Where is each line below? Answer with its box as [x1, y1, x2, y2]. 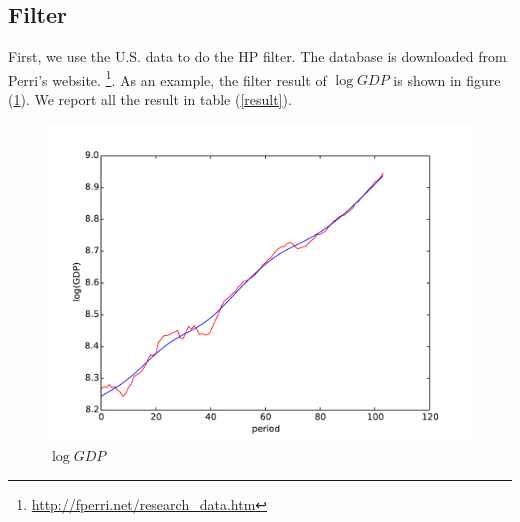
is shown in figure [393, 69, 501, 90]
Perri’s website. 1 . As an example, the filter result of [8, 66, 327, 90]
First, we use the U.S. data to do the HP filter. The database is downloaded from [8, 46, 507, 67]
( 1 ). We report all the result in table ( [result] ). [8, 89, 292, 110]
